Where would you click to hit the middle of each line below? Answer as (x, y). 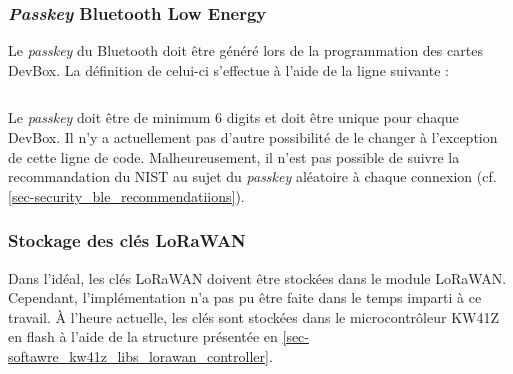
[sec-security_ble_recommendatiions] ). (126, 195)
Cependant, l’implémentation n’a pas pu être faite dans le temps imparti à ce (245, 297)
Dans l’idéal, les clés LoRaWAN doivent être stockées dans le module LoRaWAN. (257, 277)
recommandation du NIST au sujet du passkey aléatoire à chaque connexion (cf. (252, 176)
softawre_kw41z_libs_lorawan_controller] (138, 355)
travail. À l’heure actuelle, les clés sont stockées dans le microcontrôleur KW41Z (253, 316)
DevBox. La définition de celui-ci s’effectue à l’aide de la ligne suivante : (228, 69)
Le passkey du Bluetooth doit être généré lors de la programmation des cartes (245, 50)
